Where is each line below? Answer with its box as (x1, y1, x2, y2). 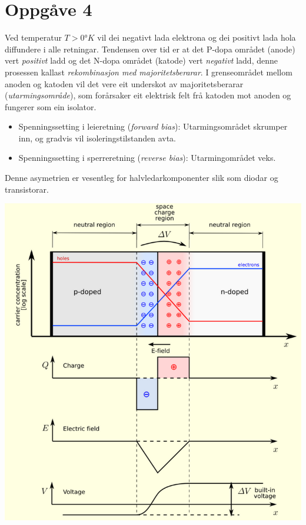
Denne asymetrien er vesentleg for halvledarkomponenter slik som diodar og (5, 171, 278, 184)
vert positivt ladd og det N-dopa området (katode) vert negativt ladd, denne (5, 54, 278, 67)
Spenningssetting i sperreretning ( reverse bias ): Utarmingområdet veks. (18, 151, 276, 164)
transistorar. (5, 183, 49, 195)
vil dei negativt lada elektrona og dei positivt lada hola (97, 31, 296, 44)
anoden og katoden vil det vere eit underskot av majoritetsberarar (5, 77, 244, 90)
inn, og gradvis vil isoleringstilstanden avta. (18, 131, 176, 144)
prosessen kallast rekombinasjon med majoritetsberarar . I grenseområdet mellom (5, 65, 292, 78)
